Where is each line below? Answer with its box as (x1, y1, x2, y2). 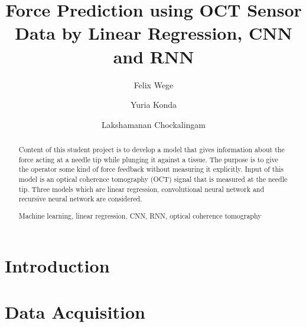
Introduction (5, 253, 110, 277)
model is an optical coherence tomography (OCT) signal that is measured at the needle (18, 174, 288, 184)
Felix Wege (134, 78, 174, 91)
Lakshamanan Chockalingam (101, 118, 206, 130)
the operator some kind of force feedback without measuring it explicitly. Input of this (18, 164, 284, 174)
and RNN (113, 44, 194, 68)
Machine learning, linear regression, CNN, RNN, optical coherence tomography (18, 210, 262, 220)
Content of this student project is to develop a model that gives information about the (18, 145, 285, 155)
